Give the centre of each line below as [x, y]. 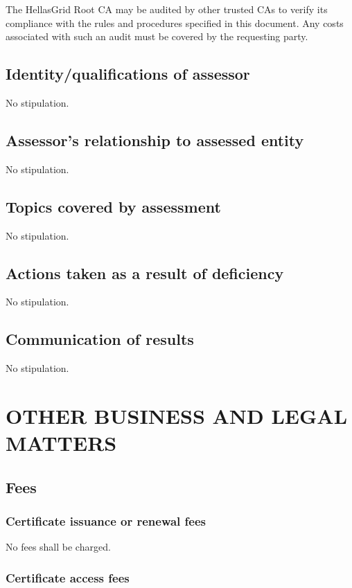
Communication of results [100, 339]
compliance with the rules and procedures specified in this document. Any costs [175, 23]
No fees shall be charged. [58, 547]
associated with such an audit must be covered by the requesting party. [157, 36]
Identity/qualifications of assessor [128, 74]
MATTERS [61, 443]
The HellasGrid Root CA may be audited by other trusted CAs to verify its [167, 9]
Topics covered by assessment [113, 206]
